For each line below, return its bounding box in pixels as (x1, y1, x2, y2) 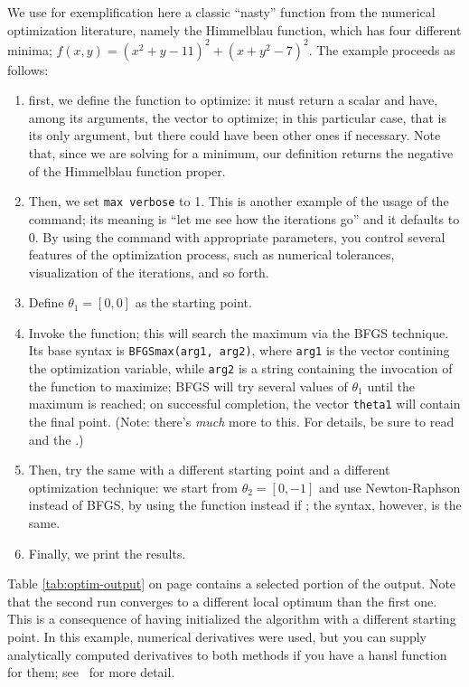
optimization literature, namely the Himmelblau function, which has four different (7, 20, 462, 39)
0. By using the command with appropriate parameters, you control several (28, 227, 446, 246)
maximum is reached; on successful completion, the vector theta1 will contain (28, 394, 461, 413)
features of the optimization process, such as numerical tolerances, (28, 245, 395, 264)
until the (367, 376, 415, 395)
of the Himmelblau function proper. (28, 161, 226, 180)
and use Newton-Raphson (319, 477, 461, 496)
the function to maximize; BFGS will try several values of (28, 376, 348, 395)
